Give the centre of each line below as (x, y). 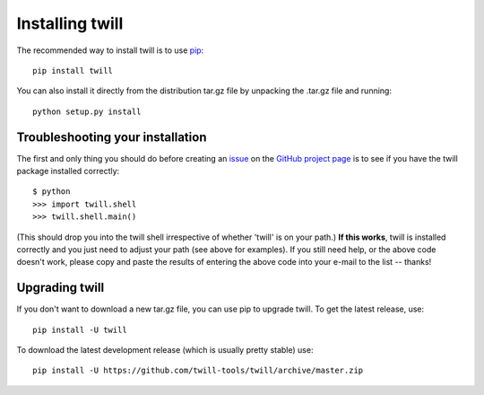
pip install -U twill (80, 329)
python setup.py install (87, 111)
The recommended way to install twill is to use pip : (110, 50)
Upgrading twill (60, 288)
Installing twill (70, 23)
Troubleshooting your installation (112, 137)
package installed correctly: (68, 171)
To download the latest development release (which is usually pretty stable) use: (165, 350)
